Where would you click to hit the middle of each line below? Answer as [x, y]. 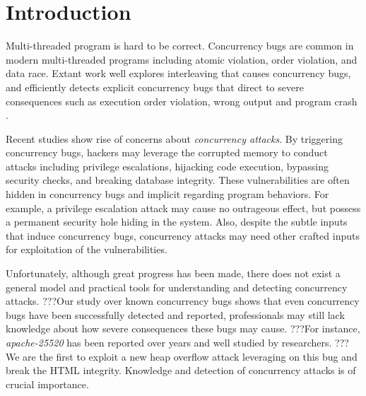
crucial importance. [47, 384]
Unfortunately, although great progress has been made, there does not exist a [173, 273]
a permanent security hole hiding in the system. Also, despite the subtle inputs [177, 222]
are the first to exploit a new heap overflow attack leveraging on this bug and [190, 356]
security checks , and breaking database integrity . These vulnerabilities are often [178, 180]
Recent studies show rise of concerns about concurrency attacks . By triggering [174, 138]
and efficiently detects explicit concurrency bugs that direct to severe [155, 87]
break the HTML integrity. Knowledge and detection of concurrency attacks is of [181, 370]
